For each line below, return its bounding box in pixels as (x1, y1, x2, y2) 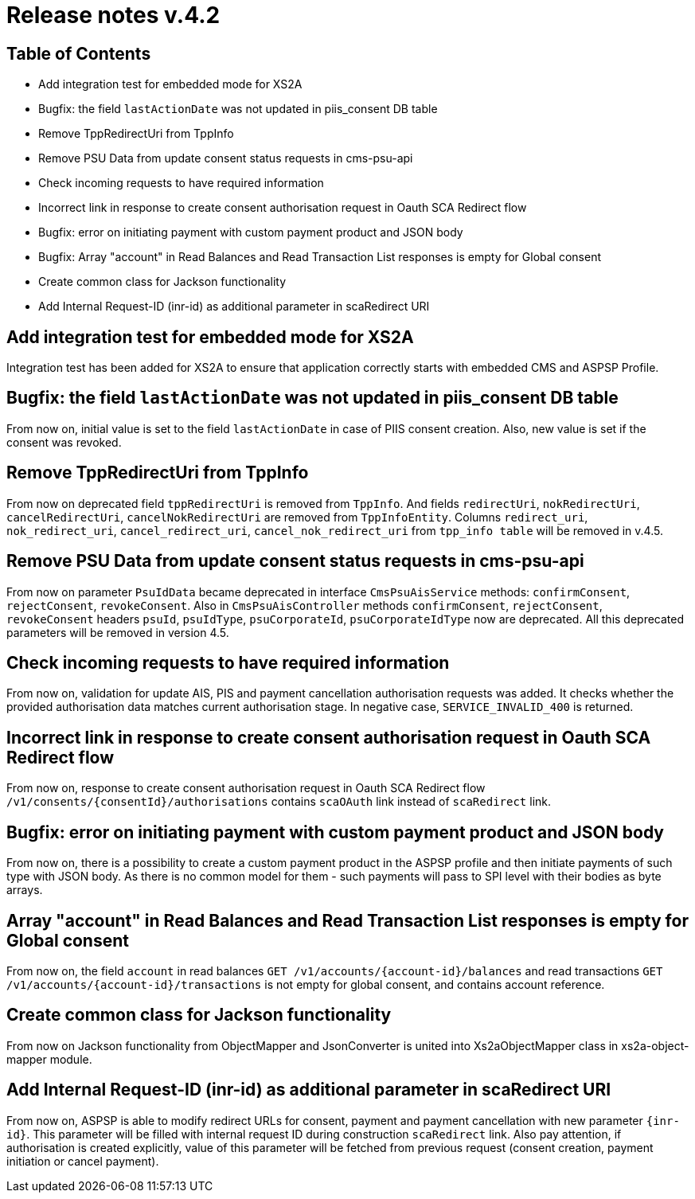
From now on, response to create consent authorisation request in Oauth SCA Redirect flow (6, 781, 486, 795)
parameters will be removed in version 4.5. (6, 625, 229, 639)
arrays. (6, 883, 43, 897)
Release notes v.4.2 (6, 2, 221, 29)
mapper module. (6, 1052, 92, 1066)
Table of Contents (6, 43, 151, 64)
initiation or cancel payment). (6, 1154, 159, 1168)
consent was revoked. (6, 435, 122, 449)
